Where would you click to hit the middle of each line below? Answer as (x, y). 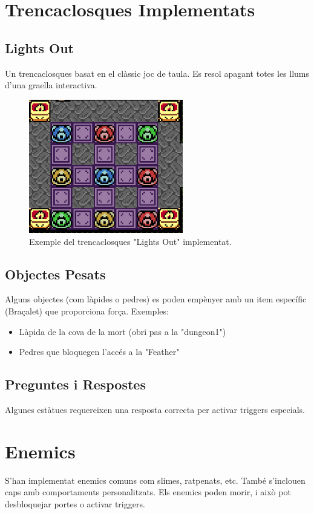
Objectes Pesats (55, 274)
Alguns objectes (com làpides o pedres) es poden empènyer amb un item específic (156, 299)
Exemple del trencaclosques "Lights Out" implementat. (130, 241)
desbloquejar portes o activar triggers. (75, 503)
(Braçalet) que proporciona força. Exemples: (87, 311)
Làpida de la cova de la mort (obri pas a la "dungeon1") (123, 331)
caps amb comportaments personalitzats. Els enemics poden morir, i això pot (148, 492)
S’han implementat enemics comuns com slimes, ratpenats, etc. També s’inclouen (155, 480)
